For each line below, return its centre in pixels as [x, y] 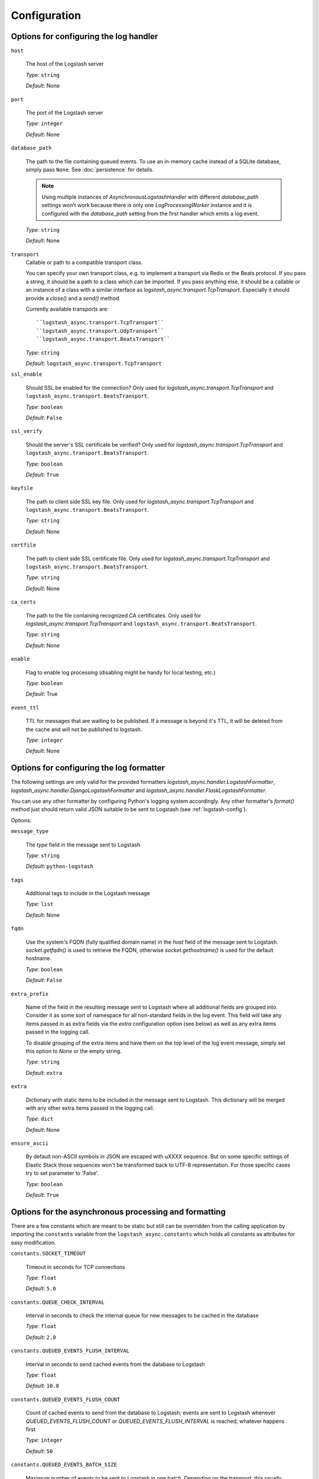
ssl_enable [27, 374]
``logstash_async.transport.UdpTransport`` [100, 331]
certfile [24, 545]
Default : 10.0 [42, 1386]
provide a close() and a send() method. [73, 298]
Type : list [40, 904]
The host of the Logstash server [65, 64]
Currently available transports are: [67, 309]
